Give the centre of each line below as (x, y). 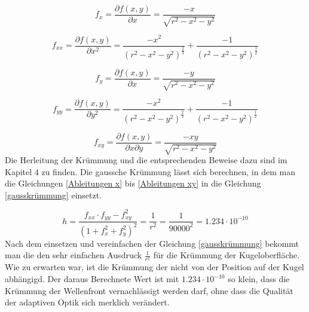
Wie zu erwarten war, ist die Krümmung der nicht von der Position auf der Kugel (154, 267)
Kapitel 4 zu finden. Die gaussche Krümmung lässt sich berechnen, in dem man (150, 171)
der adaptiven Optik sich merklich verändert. (87, 302)
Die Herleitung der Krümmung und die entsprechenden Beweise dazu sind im (146, 160)
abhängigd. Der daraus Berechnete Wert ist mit (92, 279)
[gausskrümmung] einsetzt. (53, 195)
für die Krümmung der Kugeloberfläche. (227, 255)
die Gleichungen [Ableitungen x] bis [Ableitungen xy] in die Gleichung (133, 183)
